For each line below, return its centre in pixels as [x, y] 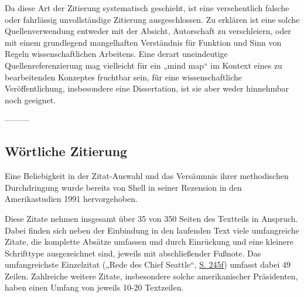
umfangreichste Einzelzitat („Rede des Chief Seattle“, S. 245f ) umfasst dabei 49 [148, 264]
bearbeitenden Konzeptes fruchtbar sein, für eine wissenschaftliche [123, 77]
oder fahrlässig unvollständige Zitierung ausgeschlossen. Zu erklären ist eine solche [152, 19]
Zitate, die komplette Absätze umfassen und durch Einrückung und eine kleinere [149, 242]
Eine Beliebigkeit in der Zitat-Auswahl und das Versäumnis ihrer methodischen [147, 176]
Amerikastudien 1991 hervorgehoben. [71, 199]
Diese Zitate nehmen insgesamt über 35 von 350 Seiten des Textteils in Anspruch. [151, 218]
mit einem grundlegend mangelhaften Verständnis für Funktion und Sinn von [143, 42]
